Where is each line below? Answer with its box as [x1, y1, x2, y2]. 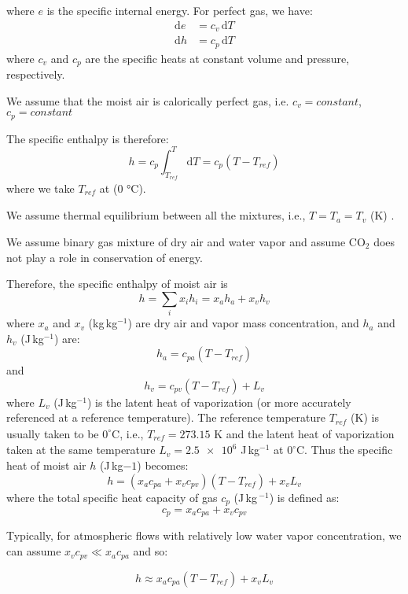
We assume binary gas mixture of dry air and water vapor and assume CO [6, 234, 366, 249]
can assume [6, 543, 61, 559]
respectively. [6, 66, 65, 83]
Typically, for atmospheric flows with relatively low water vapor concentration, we [6, 527, 402, 544]
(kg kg [88, 315, 118, 331]
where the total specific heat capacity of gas [6, 489, 218, 505]
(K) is [351, 409, 379, 426]
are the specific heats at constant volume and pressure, [85, 50, 350, 66]
